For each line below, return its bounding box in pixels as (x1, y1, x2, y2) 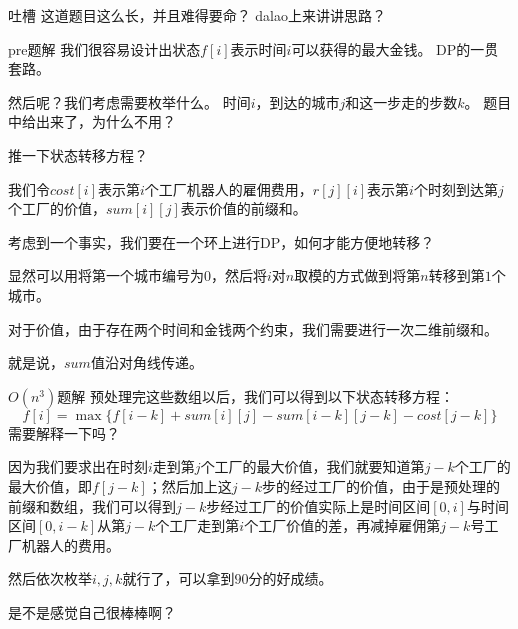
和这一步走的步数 (345, 91, 458, 112)
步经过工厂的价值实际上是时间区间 (206, 495, 431, 516)
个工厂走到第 (155, 515, 240, 536)
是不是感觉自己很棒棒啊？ (8, 601, 176, 622)
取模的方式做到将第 (294, 265, 421, 286)
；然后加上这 (147, 475, 232, 496)
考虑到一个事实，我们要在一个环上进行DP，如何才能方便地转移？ (8, 231, 435, 252)
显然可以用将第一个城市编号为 (8, 265, 204, 286)
